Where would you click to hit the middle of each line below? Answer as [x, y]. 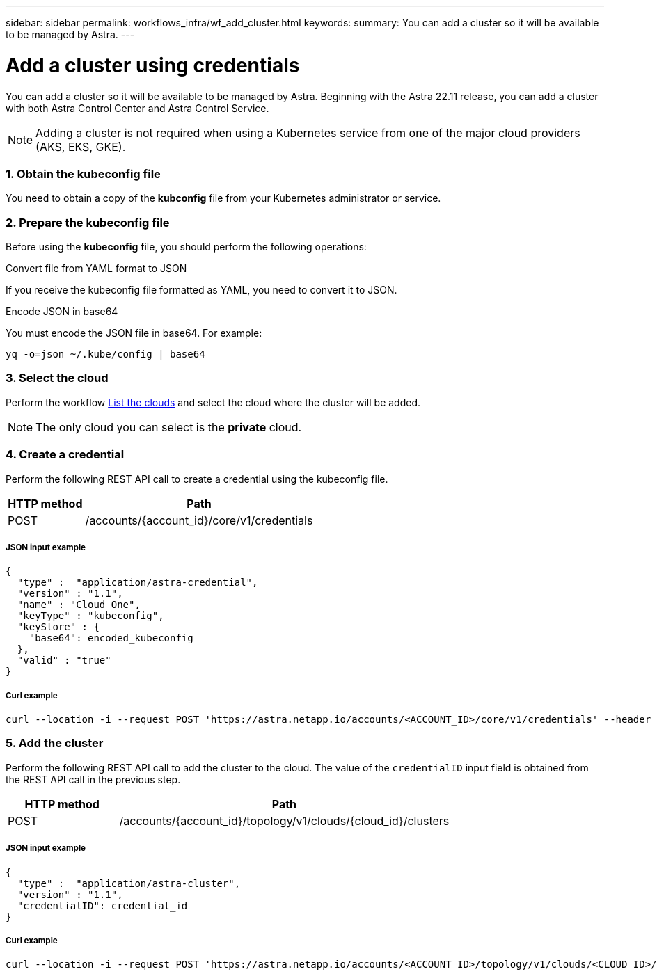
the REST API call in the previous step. [93, 779]
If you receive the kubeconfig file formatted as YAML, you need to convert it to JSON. [201, 290]
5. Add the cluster [55, 743]
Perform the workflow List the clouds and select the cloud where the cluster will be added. [213, 402]
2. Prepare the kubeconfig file [88, 222]
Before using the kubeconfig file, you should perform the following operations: [186, 247]
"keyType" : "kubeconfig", [90, 616]
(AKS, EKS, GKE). [81, 146]
